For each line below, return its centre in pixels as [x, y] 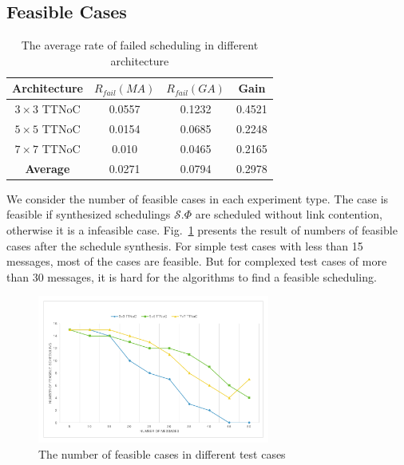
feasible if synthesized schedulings [89, 214]
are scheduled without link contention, [289, 214]
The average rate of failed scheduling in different [140, 45]
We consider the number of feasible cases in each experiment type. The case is [198, 198]
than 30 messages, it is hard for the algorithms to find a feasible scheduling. [192, 276]
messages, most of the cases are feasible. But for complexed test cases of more [197, 261]
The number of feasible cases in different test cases [162, 453]
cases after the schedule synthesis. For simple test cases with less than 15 [185, 245]
